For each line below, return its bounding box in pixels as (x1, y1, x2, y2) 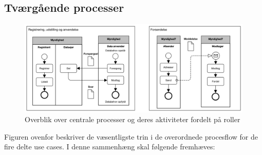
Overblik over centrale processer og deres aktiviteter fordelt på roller (25, 114, 240, 125)
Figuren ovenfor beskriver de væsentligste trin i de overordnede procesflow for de (4, 131, 258, 142)
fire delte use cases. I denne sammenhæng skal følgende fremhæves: (4, 141, 215, 152)
